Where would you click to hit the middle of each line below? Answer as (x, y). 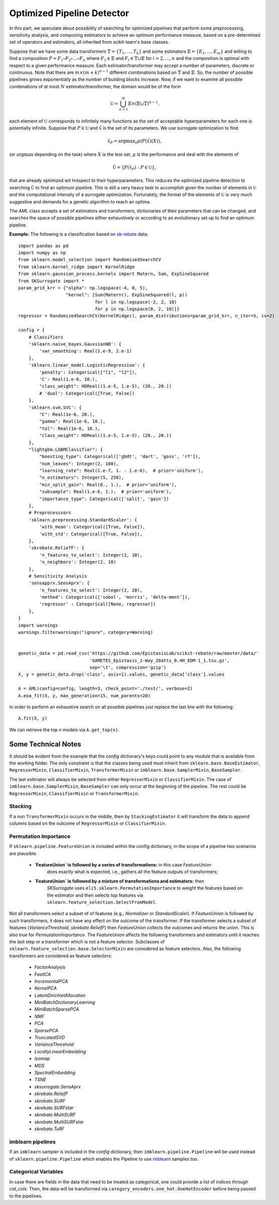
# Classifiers (46, 337)
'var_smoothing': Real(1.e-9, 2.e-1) (86, 351)
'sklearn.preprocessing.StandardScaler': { (83, 520)
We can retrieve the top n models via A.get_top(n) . (64, 730)
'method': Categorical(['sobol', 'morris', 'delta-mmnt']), (115, 597)
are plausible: (23, 853)
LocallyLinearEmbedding (60, 1051)
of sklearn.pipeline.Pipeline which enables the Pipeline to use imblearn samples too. (104, 1159)
